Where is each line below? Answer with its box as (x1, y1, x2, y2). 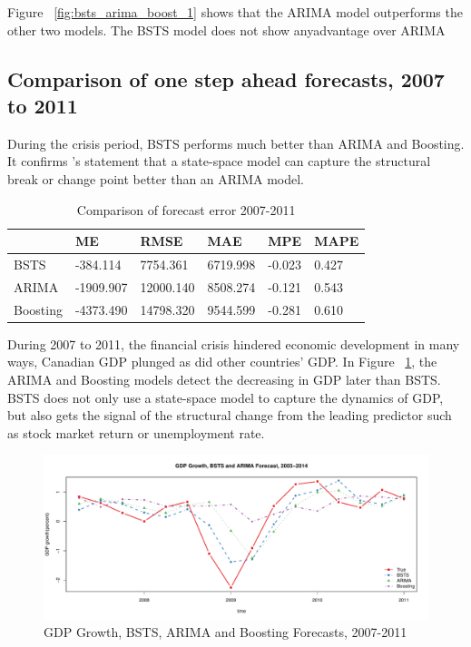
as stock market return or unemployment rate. (7, 423, 265, 442)
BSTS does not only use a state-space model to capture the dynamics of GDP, (7, 387, 444, 407)
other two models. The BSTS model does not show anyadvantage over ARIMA (7, 20, 446, 39)
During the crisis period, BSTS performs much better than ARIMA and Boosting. (7, 133, 465, 152)
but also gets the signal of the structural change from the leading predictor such (7, 406, 452, 425)
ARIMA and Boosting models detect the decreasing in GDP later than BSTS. (7, 369, 441, 388)
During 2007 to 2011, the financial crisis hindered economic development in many (7, 334, 460, 353)
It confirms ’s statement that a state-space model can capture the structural (7, 152, 431, 171)
